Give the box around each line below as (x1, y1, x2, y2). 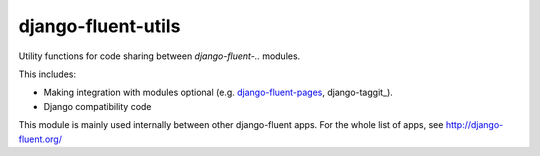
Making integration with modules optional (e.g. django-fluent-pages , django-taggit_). (43, 86, 394, 99)
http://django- (445, 119, 504, 131)
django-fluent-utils (18, 15, 181, 37)
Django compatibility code (43, 100, 152, 112)
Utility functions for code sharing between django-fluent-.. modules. (18, 50, 301, 62)
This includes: (18, 68, 77, 80)
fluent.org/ (18, 133, 62, 145)
